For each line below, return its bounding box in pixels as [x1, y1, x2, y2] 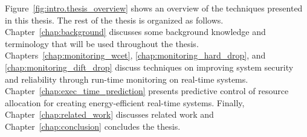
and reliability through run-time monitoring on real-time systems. [5, 72, 248, 85]
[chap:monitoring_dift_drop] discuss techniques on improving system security [5, 60, 294, 73]
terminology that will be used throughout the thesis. [5, 37, 199, 49]
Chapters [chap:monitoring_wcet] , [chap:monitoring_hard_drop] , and [5, 49, 266, 62]
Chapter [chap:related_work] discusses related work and [5, 108, 214, 121]
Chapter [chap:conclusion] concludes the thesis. [5, 119, 181, 132]
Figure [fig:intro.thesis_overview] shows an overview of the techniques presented [5, 2, 303, 14]
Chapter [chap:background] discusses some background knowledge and [5, 25, 266, 38]
